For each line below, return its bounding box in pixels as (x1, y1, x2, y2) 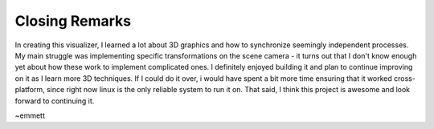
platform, (14, 85, 46, 95)
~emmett (14, 111, 46, 120)
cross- (394, 73, 416, 83)
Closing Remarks (14, 12, 132, 30)
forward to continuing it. (14, 96, 95, 106)
